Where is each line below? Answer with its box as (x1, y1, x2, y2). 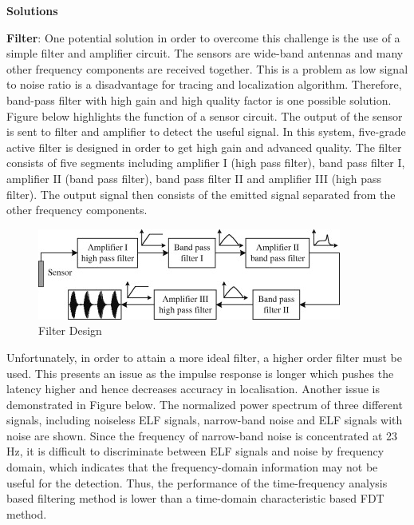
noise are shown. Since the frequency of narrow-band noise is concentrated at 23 (6, 427, 398, 443)
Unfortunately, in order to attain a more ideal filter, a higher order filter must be (6, 348, 402, 365)
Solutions (6, 2, 58, 18)
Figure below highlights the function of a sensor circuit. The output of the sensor (6, 107, 403, 124)
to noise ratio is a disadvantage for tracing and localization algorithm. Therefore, (6, 76, 402, 93)
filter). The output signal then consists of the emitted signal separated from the (6, 185, 396, 202)
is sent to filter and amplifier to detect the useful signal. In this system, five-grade (6, 123, 406, 140)
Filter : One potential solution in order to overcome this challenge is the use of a (6, 29, 400, 46)
